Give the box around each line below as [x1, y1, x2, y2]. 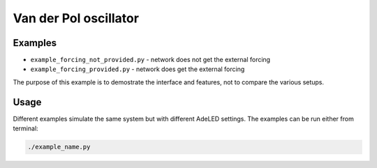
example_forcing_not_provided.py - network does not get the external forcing [30, 56, 271, 64]
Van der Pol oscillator [13, 10, 140, 26]
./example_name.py [27, 143, 91, 151]
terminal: [13, 124, 38, 132]
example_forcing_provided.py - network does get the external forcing [30, 65, 245, 73]
